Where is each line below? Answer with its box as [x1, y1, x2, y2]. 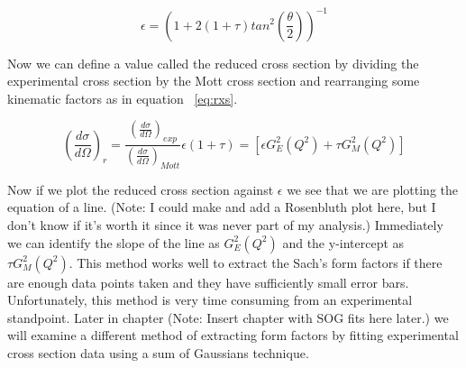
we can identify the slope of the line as [7, 233, 220, 252]
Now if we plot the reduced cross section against [7, 179, 274, 198]
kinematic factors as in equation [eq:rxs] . [7, 88, 238, 107]
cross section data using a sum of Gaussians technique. [7, 343, 309, 362]
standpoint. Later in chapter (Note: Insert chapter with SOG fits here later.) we [7, 308, 449, 327]
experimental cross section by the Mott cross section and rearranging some [7, 71, 420, 90]
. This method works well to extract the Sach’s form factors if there [69, 253, 443, 271]
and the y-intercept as [282, 233, 405, 252]
